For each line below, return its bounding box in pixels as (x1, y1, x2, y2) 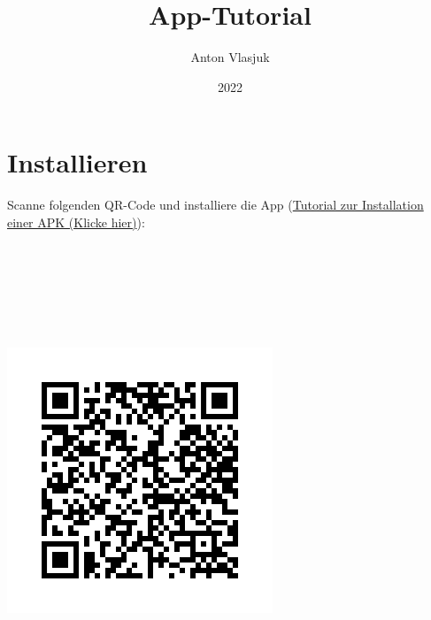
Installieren (7, 144, 148, 180)
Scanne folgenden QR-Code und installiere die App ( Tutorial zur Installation (7, 195, 424, 214)
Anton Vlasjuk (190, 48, 270, 66)
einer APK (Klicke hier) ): (7, 212, 145, 231)
